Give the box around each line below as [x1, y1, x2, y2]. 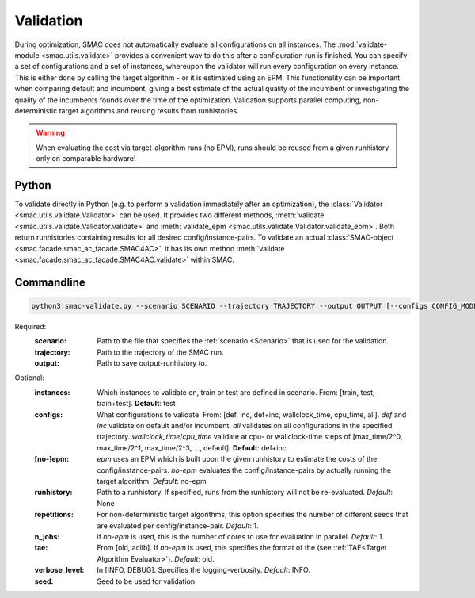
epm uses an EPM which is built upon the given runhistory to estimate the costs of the [97, 454, 378, 464]
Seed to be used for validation [97, 576, 196, 586]
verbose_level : [34, 565, 85, 575]
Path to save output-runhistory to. [97, 358, 207, 368]
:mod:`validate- [337, 40, 388, 49]
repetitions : [34, 510, 74, 519]
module [14, 50, 40, 59]
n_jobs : [34, 531, 60, 541]
